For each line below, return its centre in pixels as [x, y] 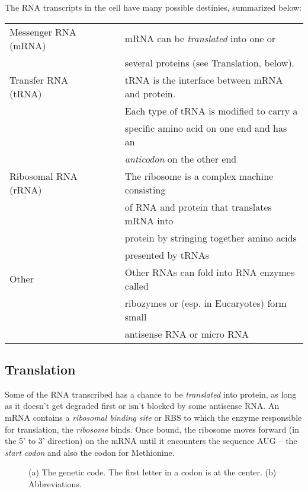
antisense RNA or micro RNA [187, 334]
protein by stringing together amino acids [211, 237]
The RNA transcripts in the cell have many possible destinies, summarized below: [153, 7]
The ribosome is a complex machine [199, 176]
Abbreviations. [55, 483]
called [137, 285]
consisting [145, 189]
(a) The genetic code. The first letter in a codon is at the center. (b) [153, 472]
